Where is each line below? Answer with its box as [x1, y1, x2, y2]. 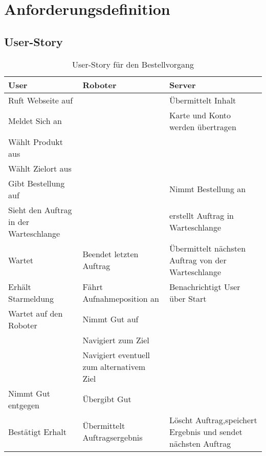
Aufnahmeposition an [82, 292, 159, 304]
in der [8, 215, 29, 227]
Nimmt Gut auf [82, 313, 139, 325]
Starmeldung [8, 292, 54, 304]
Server [169, 78, 196, 91]
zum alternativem [82, 360, 146, 372]
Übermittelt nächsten [169, 242, 246, 254]
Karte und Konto [169, 109, 231, 121]
